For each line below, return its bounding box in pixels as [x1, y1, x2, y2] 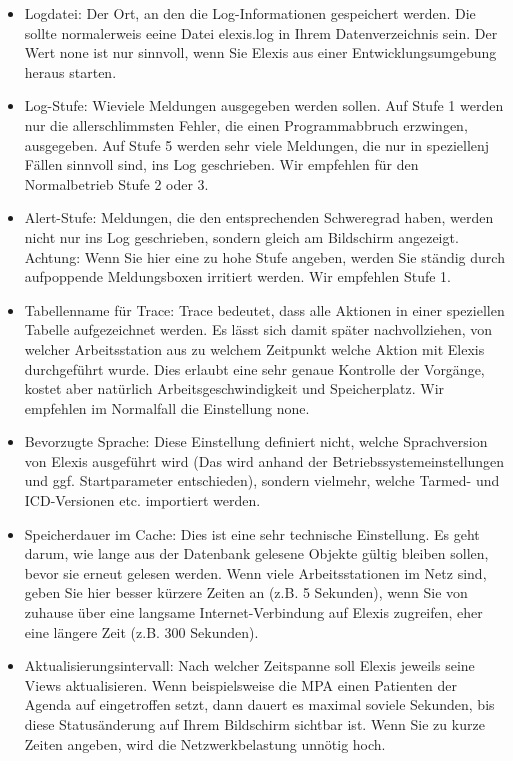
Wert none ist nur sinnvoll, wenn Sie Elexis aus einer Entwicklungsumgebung [24, 42, 497, 63]
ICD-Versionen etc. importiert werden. [24, 490, 261, 511]
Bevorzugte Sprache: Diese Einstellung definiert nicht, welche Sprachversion [24, 431, 488, 452]
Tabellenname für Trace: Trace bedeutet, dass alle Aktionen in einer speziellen [24, 299, 505, 320]
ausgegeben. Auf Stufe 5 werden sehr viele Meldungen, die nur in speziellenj [24, 134, 490, 155]
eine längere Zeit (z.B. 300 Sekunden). [24, 621, 259, 642]
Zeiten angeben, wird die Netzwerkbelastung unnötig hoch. [24, 733, 386, 754]
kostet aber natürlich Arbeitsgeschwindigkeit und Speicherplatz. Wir [24, 378, 445, 399]
